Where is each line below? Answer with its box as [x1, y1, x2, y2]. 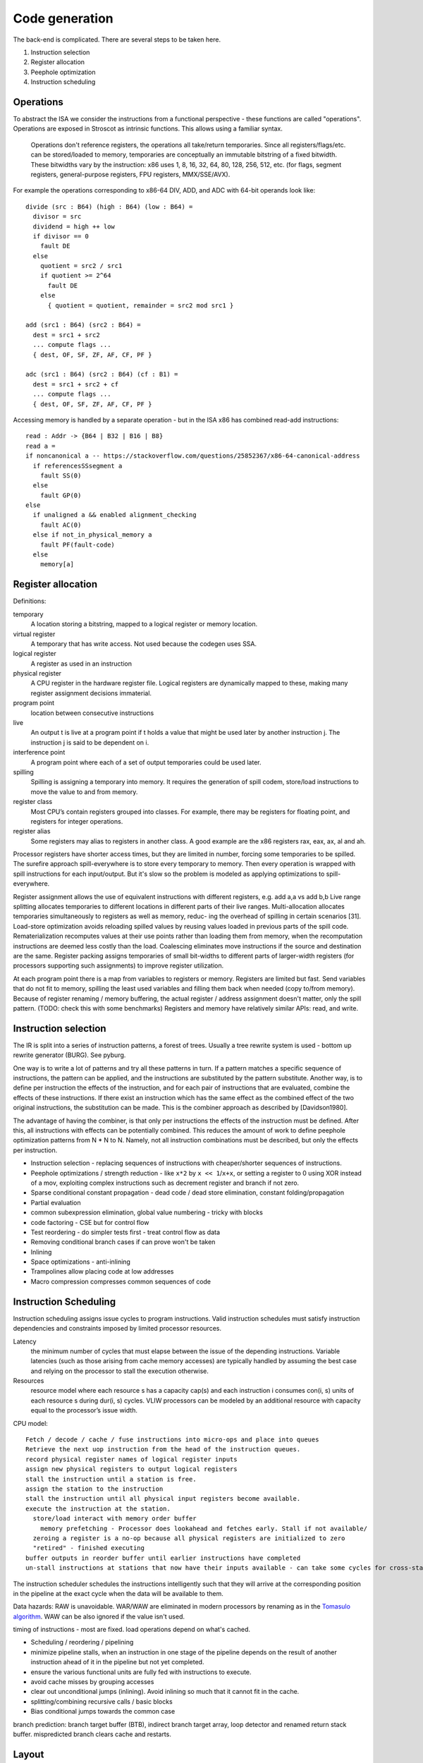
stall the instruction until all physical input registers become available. [25, 1495, 301, 1503]
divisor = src [32, 212, 82, 221]
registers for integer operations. [30, 817, 123, 825]
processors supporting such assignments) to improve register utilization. [13, 961, 224, 970]
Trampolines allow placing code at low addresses [30, 1267, 174, 1276]
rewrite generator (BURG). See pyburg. [13, 1051, 126, 1059]
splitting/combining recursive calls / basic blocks [30, 1697, 173, 1706]
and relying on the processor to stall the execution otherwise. [30, 1367, 209, 1375]
